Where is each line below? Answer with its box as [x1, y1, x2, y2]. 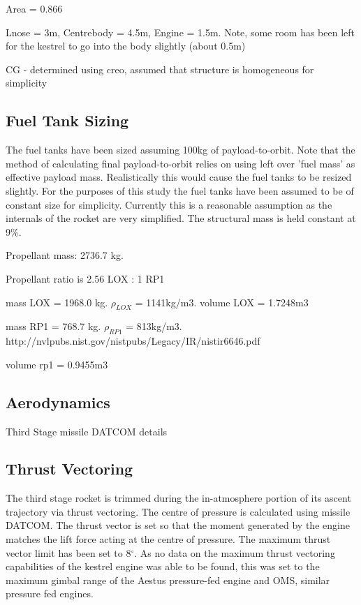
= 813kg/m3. [126, 319, 182, 334]
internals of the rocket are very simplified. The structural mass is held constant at [6, 211, 356, 225]
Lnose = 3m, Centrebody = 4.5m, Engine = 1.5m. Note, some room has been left [6, 24, 355, 39]
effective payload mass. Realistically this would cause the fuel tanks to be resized [6, 170, 352, 184]
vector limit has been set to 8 [6, 545, 131, 560]
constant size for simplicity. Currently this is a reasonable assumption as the [6, 197, 332, 211]
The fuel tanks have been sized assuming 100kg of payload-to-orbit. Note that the [6, 142, 355, 157]
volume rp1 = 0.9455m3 [6, 357, 108, 371]
